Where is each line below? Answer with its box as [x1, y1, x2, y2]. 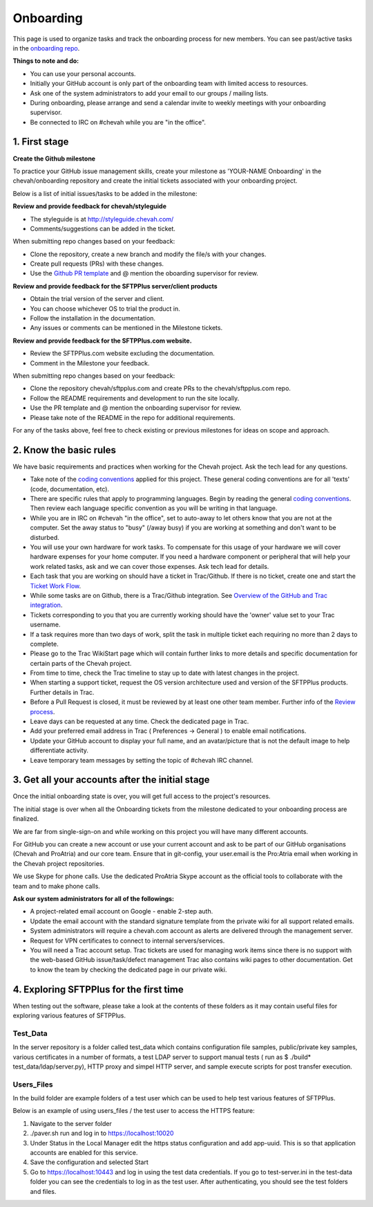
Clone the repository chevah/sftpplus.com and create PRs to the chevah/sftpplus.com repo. [30, 384, 291, 392]
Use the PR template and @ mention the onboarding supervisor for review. [30, 403, 242, 412]
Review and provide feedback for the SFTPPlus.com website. [12, 336, 193, 345]
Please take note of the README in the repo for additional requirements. [30, 413, 236, 421]
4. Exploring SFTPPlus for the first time [12, 983, 184, 995]
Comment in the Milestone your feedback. [30, 359, 150, 367]
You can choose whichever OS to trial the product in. [30, 305, 181, 313]
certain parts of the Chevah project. [30, 659, 132, 667]
